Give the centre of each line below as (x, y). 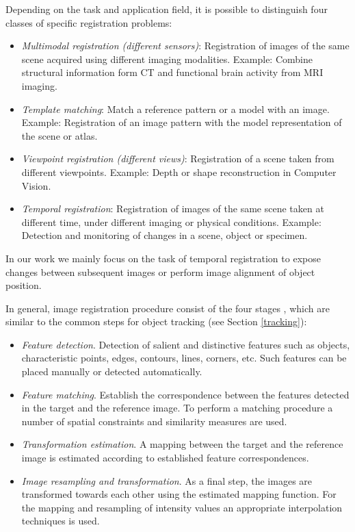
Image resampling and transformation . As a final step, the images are (167, 480)
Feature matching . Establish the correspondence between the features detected (185, 394)
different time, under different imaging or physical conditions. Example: (171, 221)
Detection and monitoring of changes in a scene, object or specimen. (165, 235)
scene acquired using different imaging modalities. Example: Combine (167, 59)
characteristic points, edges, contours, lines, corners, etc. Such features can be (184, 358)
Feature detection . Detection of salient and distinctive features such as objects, (186, 344)
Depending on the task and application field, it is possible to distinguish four (167, 9)
